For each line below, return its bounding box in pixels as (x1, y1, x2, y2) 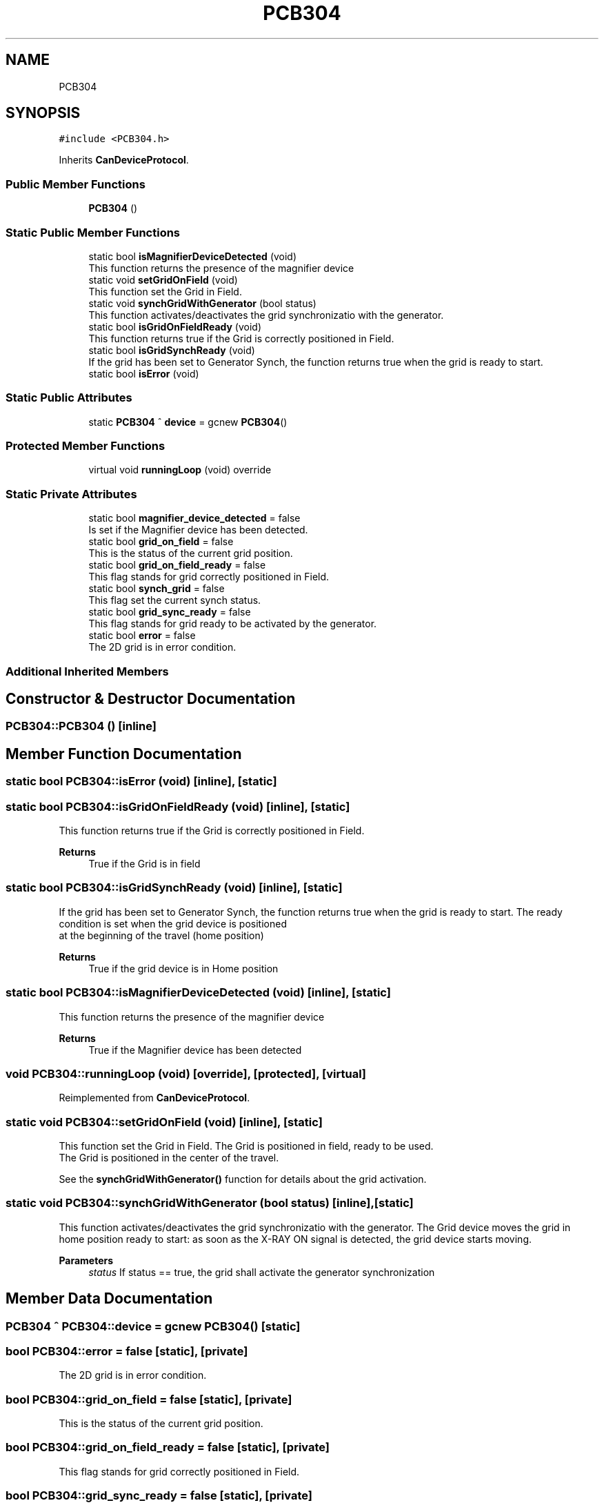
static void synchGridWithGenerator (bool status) (88, 297, 316, 309)
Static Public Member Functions (6, 225, 181, 239)
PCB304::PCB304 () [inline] (6, 719, 157, 734)
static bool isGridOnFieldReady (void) (88, 320, 262, 333)
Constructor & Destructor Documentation (6, 689, 296, 707)
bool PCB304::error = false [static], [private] (6, 1344, 248, 1358)
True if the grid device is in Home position (88, 962, 279, 974)
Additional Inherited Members (6, 664, 169, 678)
